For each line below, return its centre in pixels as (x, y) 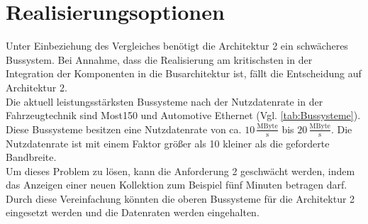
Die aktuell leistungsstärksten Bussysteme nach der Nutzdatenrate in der (165, 101)
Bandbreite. (31, 157)
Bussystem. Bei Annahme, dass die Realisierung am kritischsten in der (159, 59)
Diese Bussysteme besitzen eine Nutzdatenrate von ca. (124, 129)
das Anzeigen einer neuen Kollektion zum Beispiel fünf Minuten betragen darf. (177, 185)
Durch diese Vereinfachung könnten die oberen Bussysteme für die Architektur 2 (180, 198)
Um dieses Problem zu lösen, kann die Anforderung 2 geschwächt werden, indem (180, 170)
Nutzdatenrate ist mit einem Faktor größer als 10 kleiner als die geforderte (168, 143)
